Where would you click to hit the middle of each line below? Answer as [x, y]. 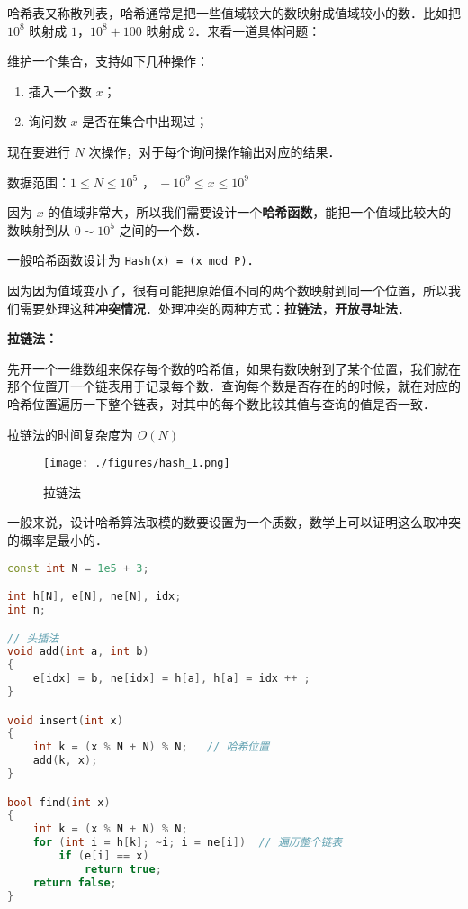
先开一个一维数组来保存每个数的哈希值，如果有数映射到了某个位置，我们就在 [234, 368]
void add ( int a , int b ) [78, 652]
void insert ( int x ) [65, 720]
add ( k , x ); [65, 761]
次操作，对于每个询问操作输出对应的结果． [215, 151]
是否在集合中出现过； [145, 121]
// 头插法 [33, 638]
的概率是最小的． [58, 540]
